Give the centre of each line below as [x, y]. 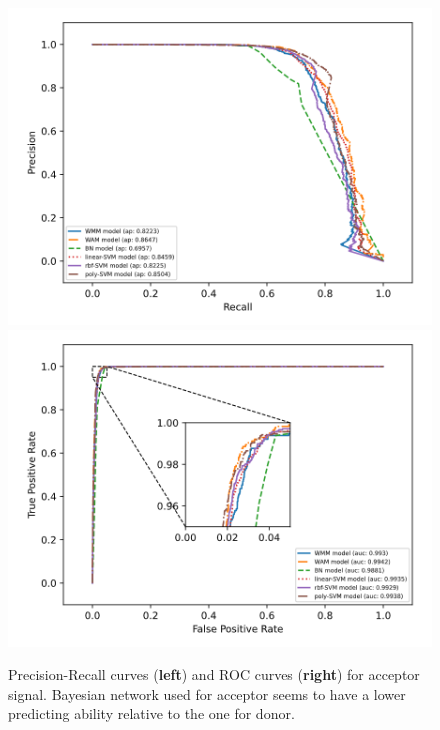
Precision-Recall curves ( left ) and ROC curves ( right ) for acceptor [214, 674]
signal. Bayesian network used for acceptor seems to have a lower [207, 693]
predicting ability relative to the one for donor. [151, 713]
